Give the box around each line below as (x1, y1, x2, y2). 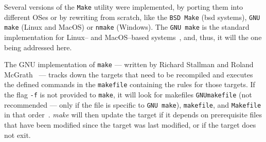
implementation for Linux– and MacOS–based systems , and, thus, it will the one (4, 31, 262, 42)
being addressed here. (4, 42, 72, 52)
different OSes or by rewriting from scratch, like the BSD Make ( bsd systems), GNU (4, 11, 260, 22)
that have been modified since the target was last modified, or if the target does (4, 119, 256, 130)
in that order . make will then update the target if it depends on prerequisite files (4, 109, 262, 120)
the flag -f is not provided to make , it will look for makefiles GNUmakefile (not (4, 89, 252, 100)
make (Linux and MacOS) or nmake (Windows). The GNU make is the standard (4, 22, 250, 32)
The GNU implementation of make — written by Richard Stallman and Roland (4, 59, 254, 70)
